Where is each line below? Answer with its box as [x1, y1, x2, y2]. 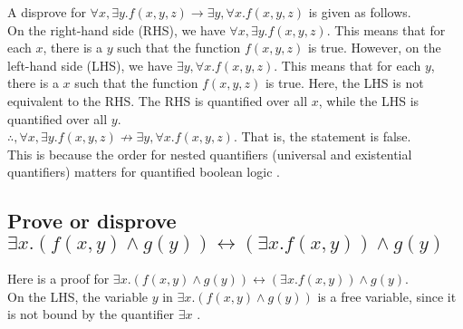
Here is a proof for [7, 269, 110, 288]
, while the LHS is [318, 91, 420, 110]
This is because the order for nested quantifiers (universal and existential [7, 144, 412, 163]
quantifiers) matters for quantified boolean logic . [7, 162, 280, 181]
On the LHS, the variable [7, 286, 149, 305]
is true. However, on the [307, 38, 441, 57]
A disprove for [7, 3, 86, 21]
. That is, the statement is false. [233, 127, 411, 146]
